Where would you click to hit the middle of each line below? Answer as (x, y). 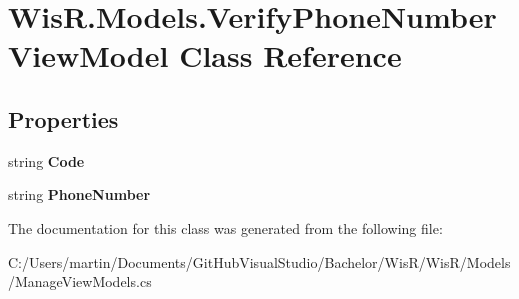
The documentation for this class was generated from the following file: (225, 227)
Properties (63, 118)
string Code (46, 160)
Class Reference (290, 55)
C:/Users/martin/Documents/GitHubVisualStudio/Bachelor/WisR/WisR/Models (259, 261)
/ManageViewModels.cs (80, 281)
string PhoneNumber (79, 194)
